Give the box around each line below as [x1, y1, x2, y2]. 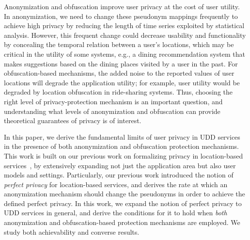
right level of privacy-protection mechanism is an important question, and [4, 96, 223, 106]
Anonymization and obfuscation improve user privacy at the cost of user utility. [4, 1, 240, 11]
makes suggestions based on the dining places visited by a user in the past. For [4, 58, 238, 68]
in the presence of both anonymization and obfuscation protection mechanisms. [4, 141, 239, 151]
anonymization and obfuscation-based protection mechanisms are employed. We [4, 217, 240, 227]
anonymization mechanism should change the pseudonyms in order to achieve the [4, 189, 245, 199]
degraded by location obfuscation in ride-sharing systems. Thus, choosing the [4, 87, 233, 97]
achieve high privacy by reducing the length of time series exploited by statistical [4, 20, 245, 31]
